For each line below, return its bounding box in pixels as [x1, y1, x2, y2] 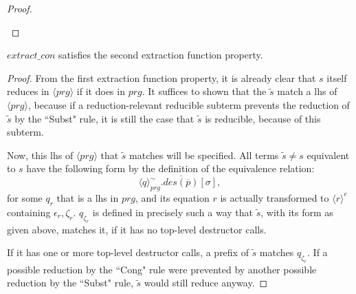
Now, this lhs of [7, 147, 74, 162]
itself [326, 70, 347, 85]
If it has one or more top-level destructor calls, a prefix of [7, 245, 249, 260]
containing [7, 204, 51, 219]
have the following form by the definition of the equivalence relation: [26, 161, 315, 176]
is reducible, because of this [205, 111, 321, 125]
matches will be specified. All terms [129, 147, 279, 162]
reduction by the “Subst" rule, [7, 275, 133, 290]
